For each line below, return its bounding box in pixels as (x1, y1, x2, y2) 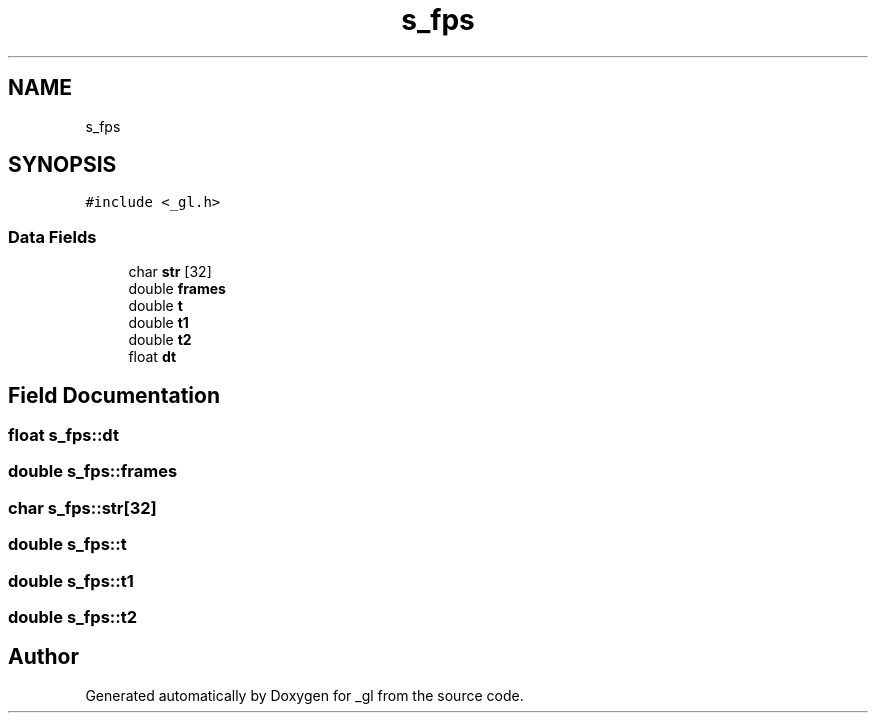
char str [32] (128, 263, 212, 281)
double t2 (128, 331, 192, 349)
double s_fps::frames (8, 461, 178, 482)
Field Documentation (8, 382, 220, 408)
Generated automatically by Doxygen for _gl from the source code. (85, 686, 524, 704)
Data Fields (8, 226, 97, 247)
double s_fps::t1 (8, 570, 134, 591)
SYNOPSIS (8, 152, 117, 178)
